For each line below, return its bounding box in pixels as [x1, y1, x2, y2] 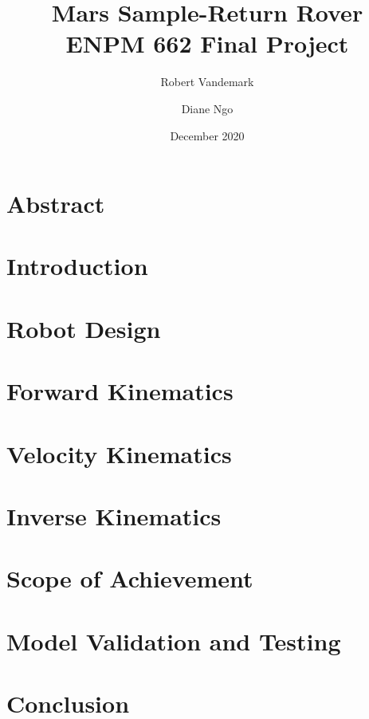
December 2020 [170, 127, 245, 143]
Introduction [6, 249, 148, 282]
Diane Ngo [181, 100, 234, 116]
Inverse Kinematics [6, 499, 222, 532]
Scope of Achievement [6, 562, 253, 595]
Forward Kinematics [6, 375, 234, 407]
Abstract [6, 187, 105, 220]
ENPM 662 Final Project [65, 27, 349, 60]
